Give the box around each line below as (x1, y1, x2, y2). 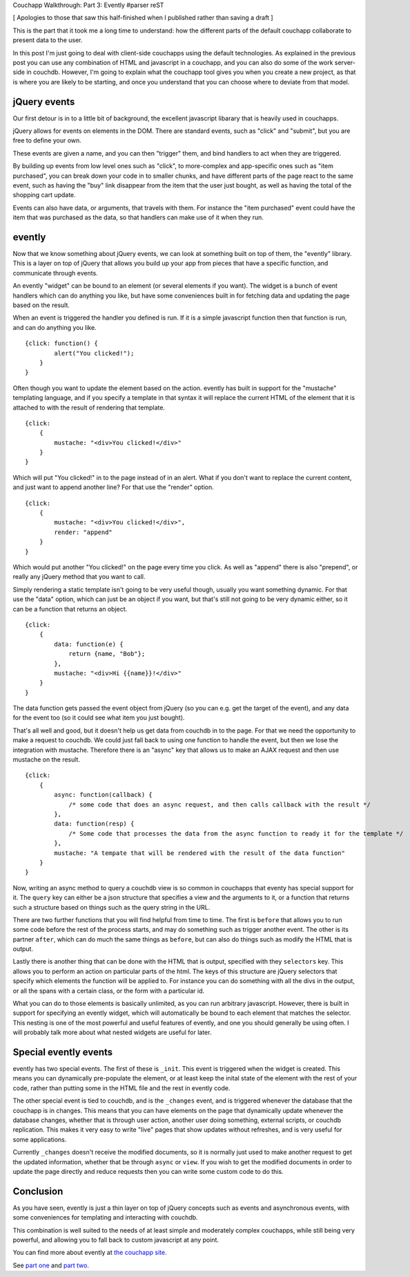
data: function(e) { (54, 640, 124, 648)
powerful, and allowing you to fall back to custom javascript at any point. (12, 1235, 219, 1244)
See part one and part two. (12, 1261, 90, 1269)
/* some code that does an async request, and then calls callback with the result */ (68, 800, 371, 809)
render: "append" (54, 528, 113, 536)
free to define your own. (12, 136, 82, 145)
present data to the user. (12, 36, 83, 44)
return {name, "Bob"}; (68, 650, 146, 658)
